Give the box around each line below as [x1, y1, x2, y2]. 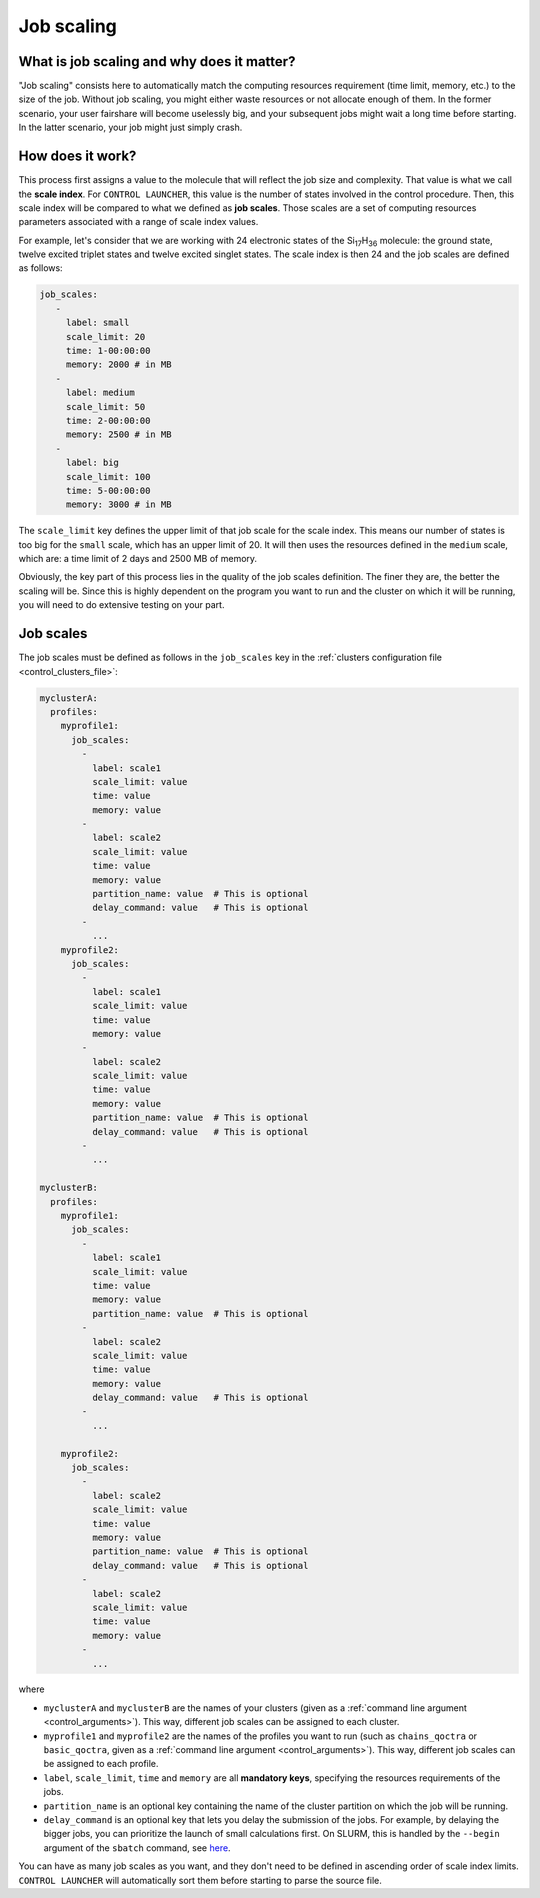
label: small [65, 317, 130, 329]
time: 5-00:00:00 [65, 485, 151, 496]
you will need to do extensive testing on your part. [18, 599, 225, 611]
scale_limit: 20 [65, 331, 146, 342]
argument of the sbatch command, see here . [43, 1841, 231, 1854]
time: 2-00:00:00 [65, 415, 151, 426]
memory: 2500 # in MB [65, 429, 172, 440]
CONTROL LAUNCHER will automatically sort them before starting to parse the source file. [18, 1874, 382, 1886]
